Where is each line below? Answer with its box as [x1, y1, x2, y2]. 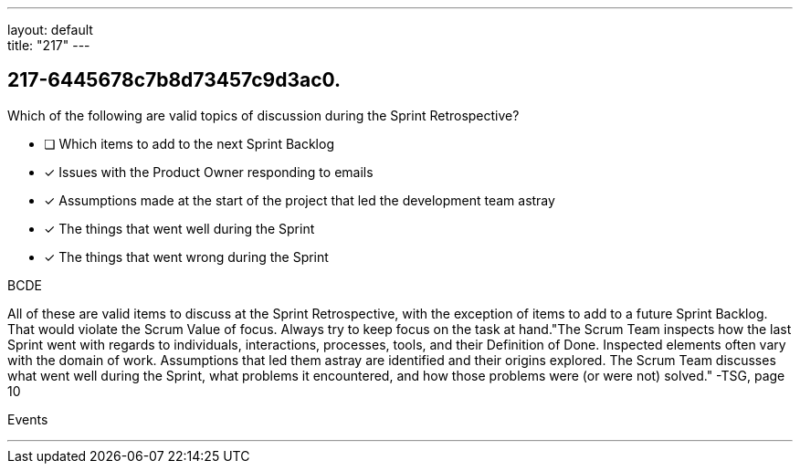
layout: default [7, 22, 93, 37]
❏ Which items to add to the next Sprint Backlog [44, 135, 334, 152]
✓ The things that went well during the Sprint [44, 220, 315, 236]
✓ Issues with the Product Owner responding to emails [44, 163, 374, 180]
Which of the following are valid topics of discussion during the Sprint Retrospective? [7, 107, 520, 123]
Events [7, 411, 48, 427]
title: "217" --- [7, 37, 90, 53]
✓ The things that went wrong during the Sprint [44, 248, 329, 265]
